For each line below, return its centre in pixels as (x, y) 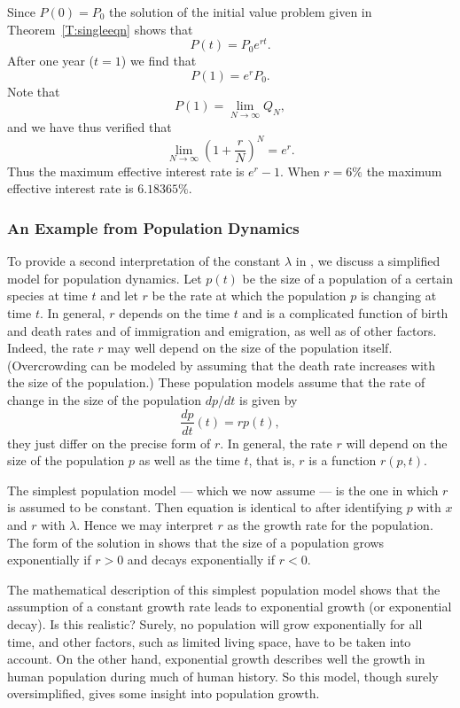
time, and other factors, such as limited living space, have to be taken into (209, 641)
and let (119, 296)
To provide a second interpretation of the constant (144, 261)
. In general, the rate (276, 443)
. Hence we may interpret (145, 524)
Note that (34, 91)
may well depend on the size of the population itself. (250, 348)
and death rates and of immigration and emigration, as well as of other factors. (222, 330)
